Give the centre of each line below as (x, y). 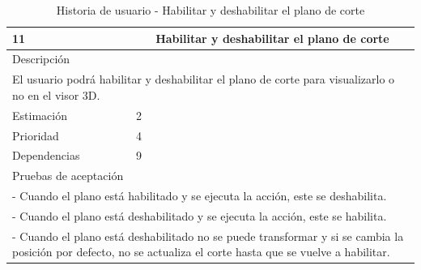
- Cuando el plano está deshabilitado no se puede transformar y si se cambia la (208, 236)
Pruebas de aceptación (68, 176)
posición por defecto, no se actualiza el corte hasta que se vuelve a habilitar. (201, 252)
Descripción (41, 59)
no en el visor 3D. (56, 94)
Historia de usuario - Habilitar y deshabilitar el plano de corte (210, 10)
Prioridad (36, 135)
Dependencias (46, 155)
